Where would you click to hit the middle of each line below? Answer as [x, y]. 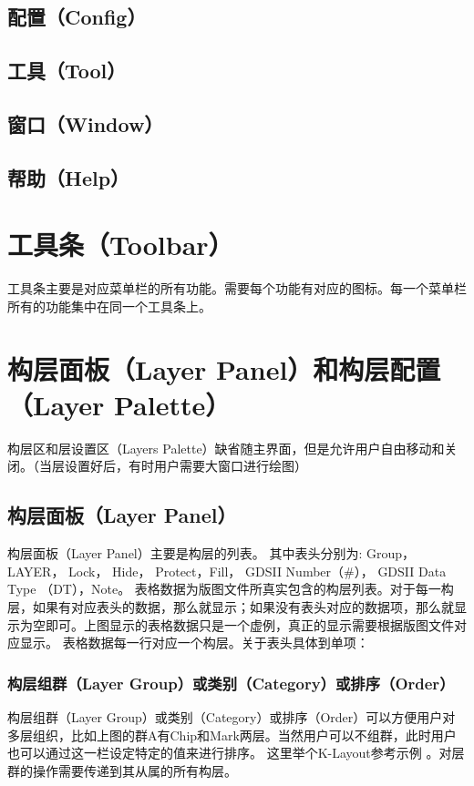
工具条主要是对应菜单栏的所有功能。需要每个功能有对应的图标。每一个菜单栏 [237, 288]
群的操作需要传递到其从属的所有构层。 [122, 770]
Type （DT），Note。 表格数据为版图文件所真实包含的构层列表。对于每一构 [231, 589]
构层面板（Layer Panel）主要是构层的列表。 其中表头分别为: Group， [211, 553]
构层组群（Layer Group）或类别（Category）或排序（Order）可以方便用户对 [232, 716]
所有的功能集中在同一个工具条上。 [109, 306]
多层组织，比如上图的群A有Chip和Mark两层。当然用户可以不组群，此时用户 [232, 735]
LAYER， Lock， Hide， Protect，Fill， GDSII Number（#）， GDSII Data [227, 571]
